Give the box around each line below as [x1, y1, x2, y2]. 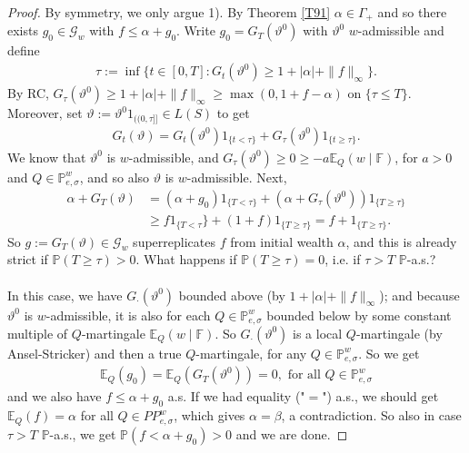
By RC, [7, 84, 49, 103]
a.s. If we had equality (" [167, 387, 305, 406]
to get [216, 103, 250, 123]
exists [7, 21, 38, 40]
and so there [377, 3, 447, 21]
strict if [7, 250, 48, 269]
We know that [7, 147, 86, 166]
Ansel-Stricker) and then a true [7, 343, 182, 362]
